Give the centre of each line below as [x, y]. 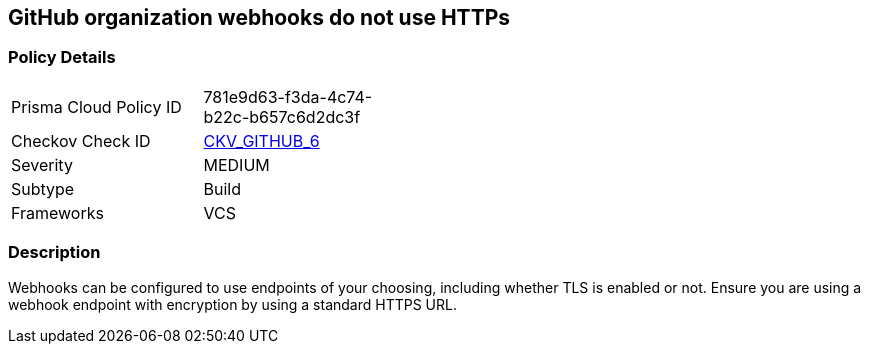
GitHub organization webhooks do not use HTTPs [259, 17]
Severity [42, 164]
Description [54, 252]
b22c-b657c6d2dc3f [282, 116]
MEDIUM [236, 164]
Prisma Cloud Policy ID [96, 106]
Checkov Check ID [81, 140]
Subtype [43, 188]
